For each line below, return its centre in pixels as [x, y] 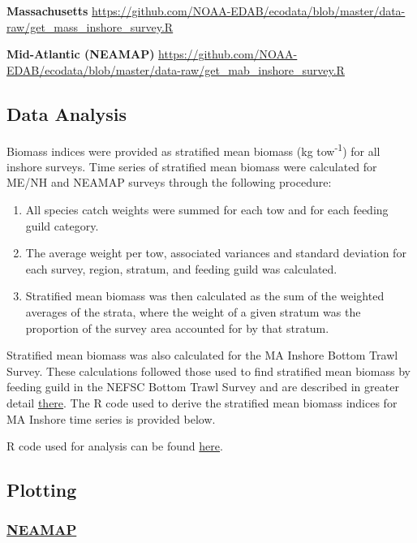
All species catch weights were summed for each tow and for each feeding [207, 210]
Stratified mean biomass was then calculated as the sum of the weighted [205, 296]
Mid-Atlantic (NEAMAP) [81, 54]
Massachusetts [47, 11]
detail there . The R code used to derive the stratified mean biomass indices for [202, 402]
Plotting [42, 490]
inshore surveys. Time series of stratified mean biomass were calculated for [192, 166]
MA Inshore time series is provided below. [111, 418]
